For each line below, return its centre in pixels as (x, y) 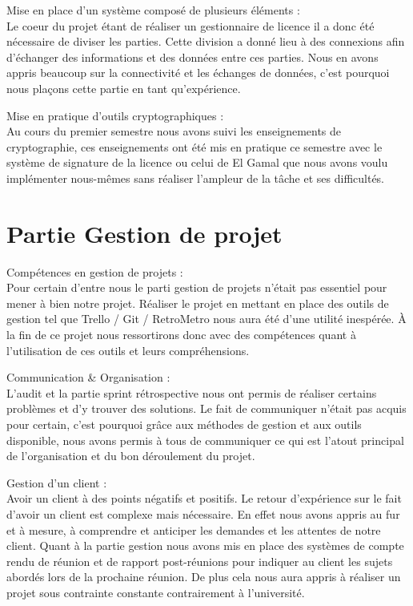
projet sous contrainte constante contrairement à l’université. (156, 592)
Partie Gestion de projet (144, 233)
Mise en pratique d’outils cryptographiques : (115, 115)
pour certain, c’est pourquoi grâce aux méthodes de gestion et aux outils (184, 424)
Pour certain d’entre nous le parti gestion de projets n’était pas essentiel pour (197, 287)
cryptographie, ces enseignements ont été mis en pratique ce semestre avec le (194, 146)
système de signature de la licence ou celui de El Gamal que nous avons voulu (197, 162)
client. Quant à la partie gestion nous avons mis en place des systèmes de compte (205, 545)
